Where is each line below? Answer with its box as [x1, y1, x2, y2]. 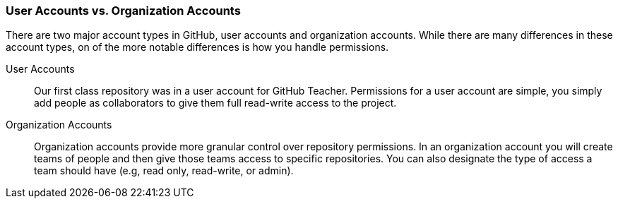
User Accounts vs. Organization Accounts [6, 4, 241, 18]
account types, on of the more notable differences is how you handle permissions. [6, 41, 389, 54]
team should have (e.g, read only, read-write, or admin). [34, 164, 294, 177]
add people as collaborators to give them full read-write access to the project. [34, 97, 397, 109]
